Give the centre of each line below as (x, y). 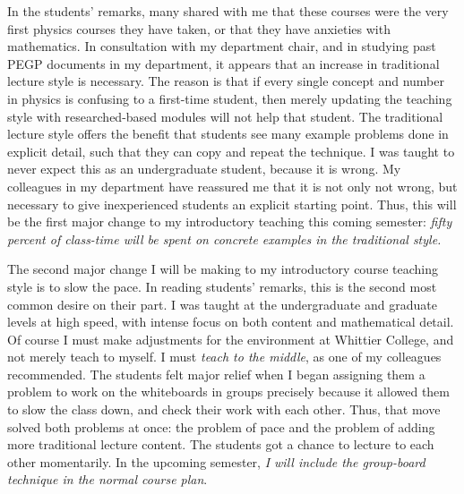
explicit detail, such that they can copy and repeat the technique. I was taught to (231, 151)
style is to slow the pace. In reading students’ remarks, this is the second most (222, 286)
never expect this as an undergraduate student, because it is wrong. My (204, 169)
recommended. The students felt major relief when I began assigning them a (216, 374)
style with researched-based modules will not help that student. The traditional (225, 116)
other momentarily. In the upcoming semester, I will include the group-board (216, 461)
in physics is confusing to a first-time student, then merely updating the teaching (230, 98)
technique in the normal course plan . (107, 479)
